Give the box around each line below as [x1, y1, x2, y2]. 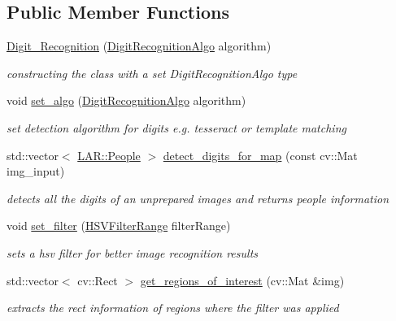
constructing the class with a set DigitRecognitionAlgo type [7, 64, 298, 81]
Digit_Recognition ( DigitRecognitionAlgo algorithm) [7, 37, 272, 54]
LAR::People [77, 146, 141, 163]
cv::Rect [77, 271, 118, 288]
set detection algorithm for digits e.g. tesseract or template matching [7, 119, 346, 136]
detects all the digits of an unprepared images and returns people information [7, 189, 389, 206]
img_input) [7, 163, 65, 180]
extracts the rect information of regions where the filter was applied [7, 299, 339, 316]
